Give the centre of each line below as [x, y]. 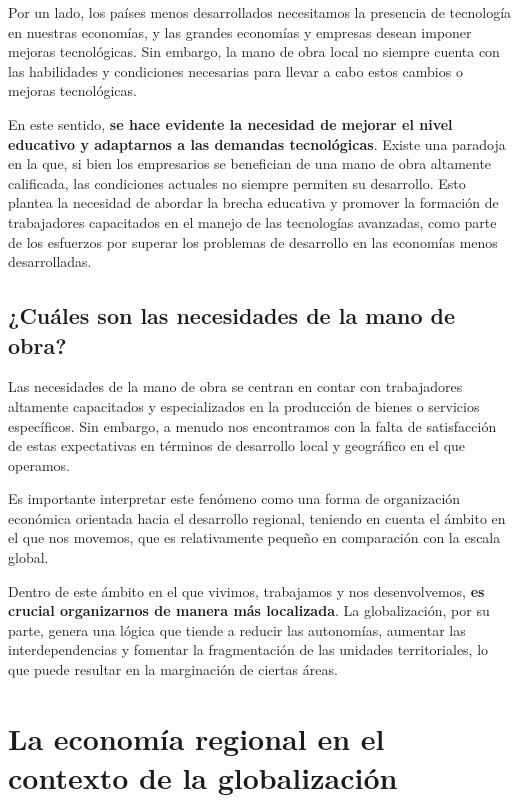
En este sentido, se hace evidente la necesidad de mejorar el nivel [230, 123]
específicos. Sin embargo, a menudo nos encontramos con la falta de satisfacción [252, 425]
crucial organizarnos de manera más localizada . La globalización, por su [249, 610]
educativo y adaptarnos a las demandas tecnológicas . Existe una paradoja [257, 143]
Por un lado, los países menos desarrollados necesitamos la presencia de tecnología [260, 12]
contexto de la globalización [203, 777]
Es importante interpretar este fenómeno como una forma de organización [234, 498]
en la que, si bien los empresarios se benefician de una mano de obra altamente [250, 163]
